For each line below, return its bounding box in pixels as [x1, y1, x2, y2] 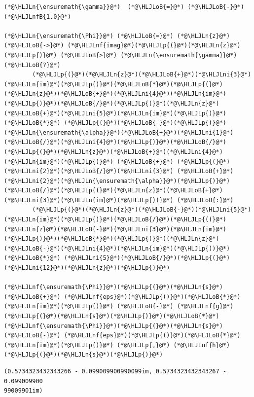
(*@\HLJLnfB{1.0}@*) [4, 13, 72, 20]
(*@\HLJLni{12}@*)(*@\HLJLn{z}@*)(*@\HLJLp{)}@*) [4, 264, 170, 272]
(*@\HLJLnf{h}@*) [173, 341, 230, 349]
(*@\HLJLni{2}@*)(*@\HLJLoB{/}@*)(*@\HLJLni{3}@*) [4, 168, 174, 175]
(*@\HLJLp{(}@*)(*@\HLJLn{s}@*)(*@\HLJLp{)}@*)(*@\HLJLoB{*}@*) [4, 313, 219, 320]
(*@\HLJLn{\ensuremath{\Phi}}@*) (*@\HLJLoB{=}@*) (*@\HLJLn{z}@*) [4, 32, 230, 39]
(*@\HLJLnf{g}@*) [177, 303, 234, 310]
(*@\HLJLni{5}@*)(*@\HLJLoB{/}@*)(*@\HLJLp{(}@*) [64, 254, 230, 262]
